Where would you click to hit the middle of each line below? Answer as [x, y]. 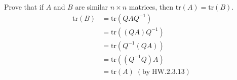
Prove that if [24, 7]
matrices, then [151, 7]
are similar [92, 7]
